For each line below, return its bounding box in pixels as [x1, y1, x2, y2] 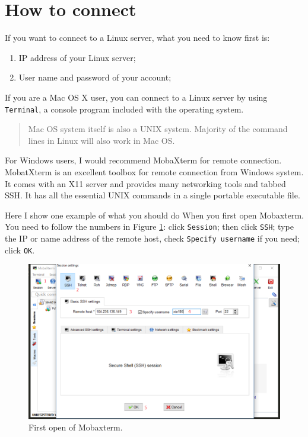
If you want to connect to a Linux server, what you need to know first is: [5, 31, 270, 44]
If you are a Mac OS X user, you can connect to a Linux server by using [5, 91, 268, 103]
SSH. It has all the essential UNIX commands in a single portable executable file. [5, 189, 300, 201]
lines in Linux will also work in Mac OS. [28, 134, 175, 146]
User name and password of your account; [18, 71, 172, 83]
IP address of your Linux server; [18, 51, 136, 63]
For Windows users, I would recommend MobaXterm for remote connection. [5, 154, 282, 166]
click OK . [5, 243, 35, 256]
